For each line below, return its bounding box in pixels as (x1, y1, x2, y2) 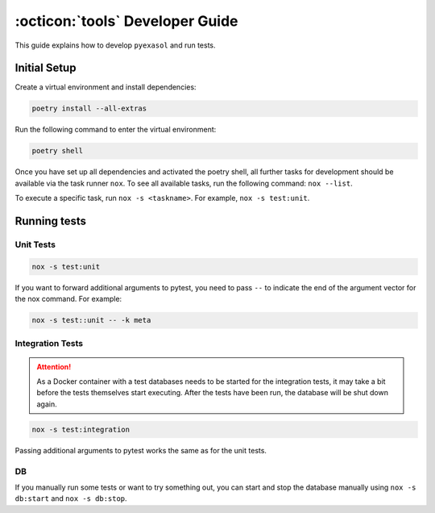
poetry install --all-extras (31, 104, 147, 113)
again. (36, 399, 58, 409)
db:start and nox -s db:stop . (14, 494, 128, 503)
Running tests (14, 214, 87, 227)
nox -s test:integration (31, 424, 130, 434)
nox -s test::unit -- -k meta (31, 315, 151, 325)
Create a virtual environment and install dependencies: (14, 82, 197, 92)
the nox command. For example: (14, 294, 122, 304)
